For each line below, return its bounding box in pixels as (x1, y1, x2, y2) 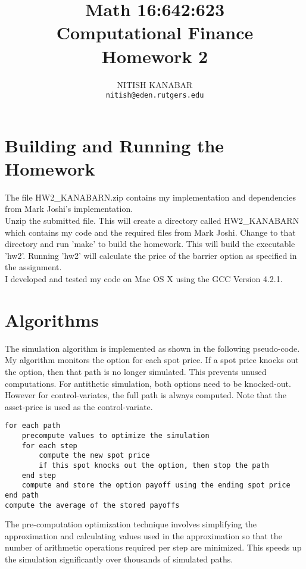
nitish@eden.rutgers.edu (105, 91, 204, 100)
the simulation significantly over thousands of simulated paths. (5, 553, 233, 565)
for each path (5, 421, 61, 430)
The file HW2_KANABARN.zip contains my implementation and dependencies (5, 190, 296, 203)
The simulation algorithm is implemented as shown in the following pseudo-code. (5, 342, 300, 354)
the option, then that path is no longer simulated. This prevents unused (5, 365, 267, 377)
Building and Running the (5, 133, 224, 157)
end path (5, 490, 39, 499)
